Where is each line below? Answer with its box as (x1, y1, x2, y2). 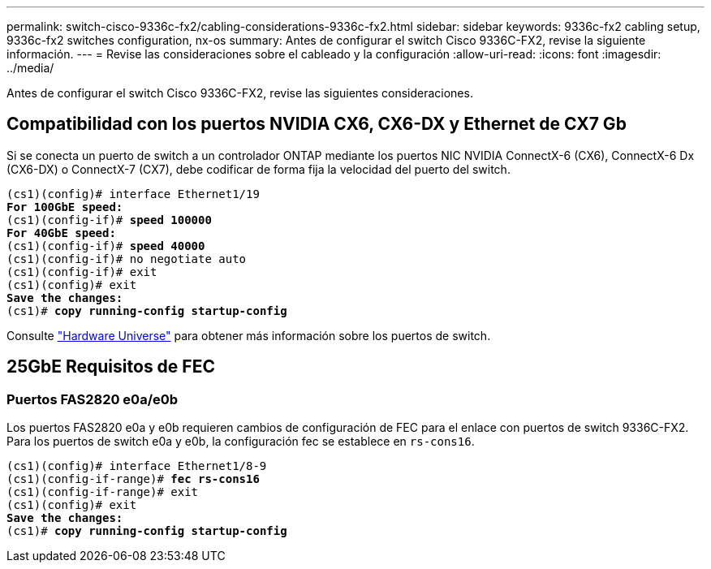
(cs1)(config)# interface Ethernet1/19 (6, 187, 260, 200)
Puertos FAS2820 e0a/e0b (6, 390, 179, 407)
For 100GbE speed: (6, 200, 123, 213)
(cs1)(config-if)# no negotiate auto (6, 252, 247, 265)
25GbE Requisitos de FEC (6, 356, 215, 377)
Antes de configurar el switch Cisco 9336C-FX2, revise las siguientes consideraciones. (6, 86, 473, 100)
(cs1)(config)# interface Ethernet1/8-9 (6, 459, 267, 473)
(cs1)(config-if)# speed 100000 (6, 213, 212, 226)
